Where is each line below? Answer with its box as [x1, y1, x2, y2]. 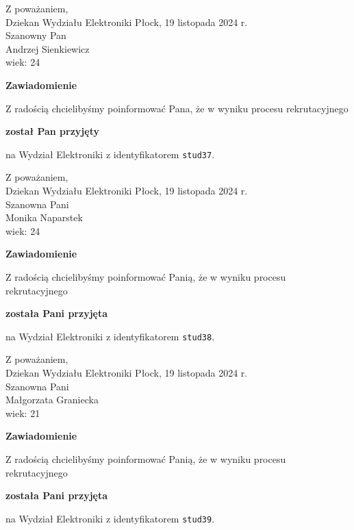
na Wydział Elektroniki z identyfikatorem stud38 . [5, 329, 215, 343]
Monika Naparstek [5, 210, 83, 225]
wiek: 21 [5, 405, 40, 420]
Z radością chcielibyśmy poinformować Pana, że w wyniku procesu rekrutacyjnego [5, 101, 349, 115]
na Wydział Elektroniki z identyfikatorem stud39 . [5, 511, 215, 525]
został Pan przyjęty [5, 124, 99, 138]
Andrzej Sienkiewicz [5, 41, 90, 55]
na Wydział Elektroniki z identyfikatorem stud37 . [5, 147, 215, 161]
